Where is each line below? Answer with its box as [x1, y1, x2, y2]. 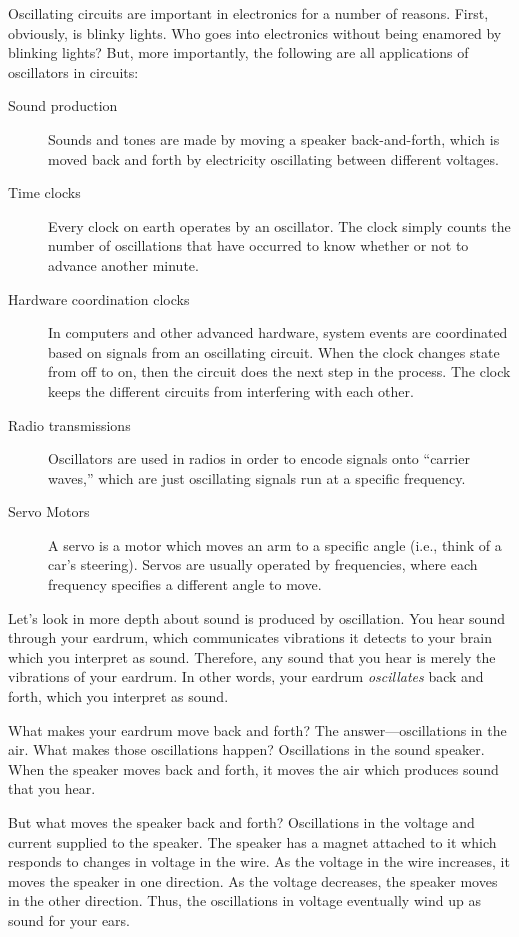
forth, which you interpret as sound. [8, 686, 229, 707]
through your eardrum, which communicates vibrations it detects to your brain [8, 627, 492, 648]
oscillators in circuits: [8, 61, 139, 82]
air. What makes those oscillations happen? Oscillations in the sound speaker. [8, 739, 485, 760]
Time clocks [8, 182, 81, 203]
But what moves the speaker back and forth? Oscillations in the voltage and [8, 812, 475, 832]
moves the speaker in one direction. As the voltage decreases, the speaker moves [8, 870, 498, 891]
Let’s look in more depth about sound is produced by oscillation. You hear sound [8, 607, 505, 628]
